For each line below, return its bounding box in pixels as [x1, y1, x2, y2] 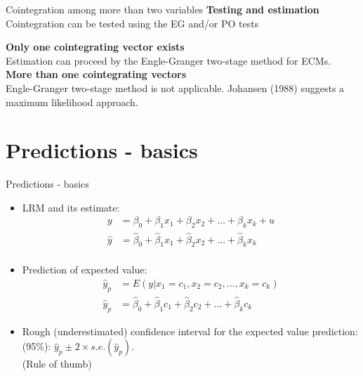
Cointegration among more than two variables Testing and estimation [6, 2, 319, 16]
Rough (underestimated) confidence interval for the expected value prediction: [22, 323, 358, 338]
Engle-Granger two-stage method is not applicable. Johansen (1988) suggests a [6, 80, 345, 95]
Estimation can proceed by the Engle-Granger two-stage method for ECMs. [6, 53, 331, 67]
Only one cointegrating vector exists [6, 39, 185, 54]
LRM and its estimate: [22, 200, 120, 214]
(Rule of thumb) [22, 356, 92, 371]
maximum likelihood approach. [6, 94, 138, 109]
